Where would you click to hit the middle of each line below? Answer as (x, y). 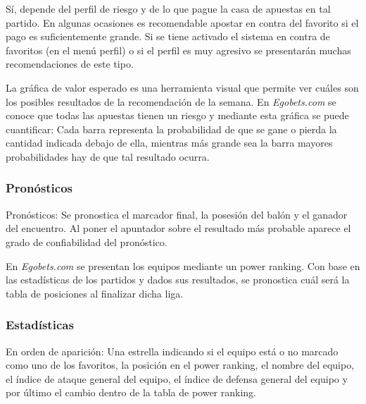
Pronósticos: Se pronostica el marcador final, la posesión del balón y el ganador (177, 214)
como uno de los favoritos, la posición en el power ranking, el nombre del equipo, (180, 365)
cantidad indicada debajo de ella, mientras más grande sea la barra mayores (169, 143)
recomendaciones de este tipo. (70, 64)
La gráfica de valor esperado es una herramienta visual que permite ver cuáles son (182, 87)
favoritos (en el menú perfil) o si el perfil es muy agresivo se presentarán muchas (178, 50)
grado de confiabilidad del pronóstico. (87, 241)
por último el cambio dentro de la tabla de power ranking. (131, 392)
